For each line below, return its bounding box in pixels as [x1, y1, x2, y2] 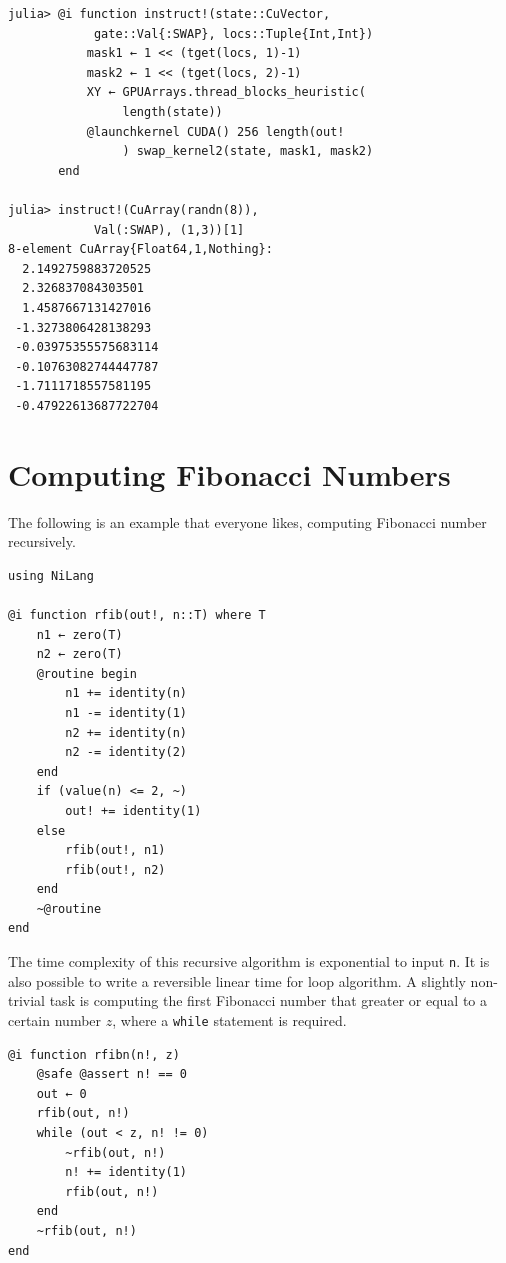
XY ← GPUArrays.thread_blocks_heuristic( [86, 85, 366, 100]
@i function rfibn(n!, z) [8, 1047, 180, 1062]
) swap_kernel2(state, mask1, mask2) [122, 144, 374, 159]
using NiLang [8, 568, 94, 583]
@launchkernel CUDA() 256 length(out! [86, 124, 345, 139]
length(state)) [122, 104, 223, 119]
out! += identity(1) [65, 803, 202, 818]
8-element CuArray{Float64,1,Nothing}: [8, 242, 273, 257]
